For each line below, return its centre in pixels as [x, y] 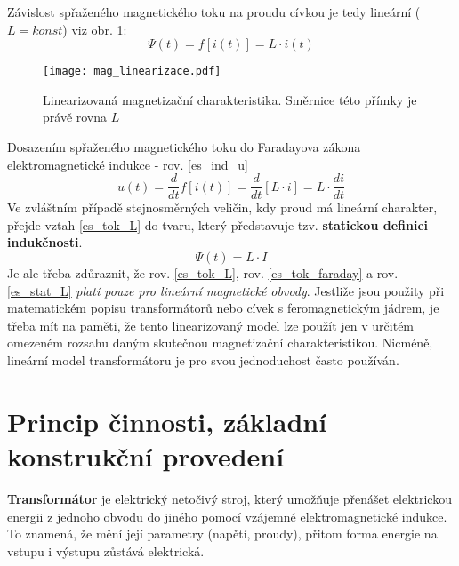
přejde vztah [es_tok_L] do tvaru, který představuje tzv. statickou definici [218, 224]
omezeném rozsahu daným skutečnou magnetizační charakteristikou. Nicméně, [220, 343]
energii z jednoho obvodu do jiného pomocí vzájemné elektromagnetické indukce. [227, 516]
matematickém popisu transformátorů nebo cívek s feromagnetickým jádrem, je [223, 308]
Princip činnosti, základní [167, 421]
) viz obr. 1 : [95, 29]
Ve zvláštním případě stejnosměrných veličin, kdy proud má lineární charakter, [222, 207]
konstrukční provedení [146, 456]
